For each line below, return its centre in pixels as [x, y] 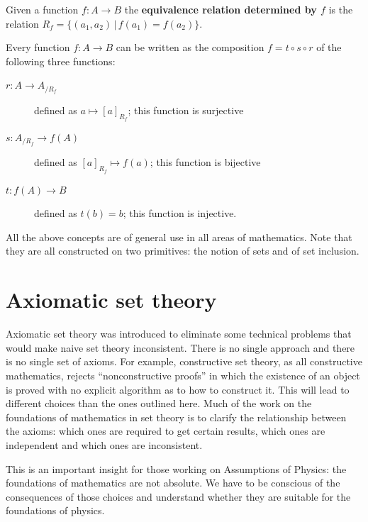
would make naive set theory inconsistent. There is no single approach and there [180, 347]
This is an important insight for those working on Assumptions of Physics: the [176, 468]
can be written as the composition [190, 47]
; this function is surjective [186, 110]
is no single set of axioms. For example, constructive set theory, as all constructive [184, 361]
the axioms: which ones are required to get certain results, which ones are [166, 431]
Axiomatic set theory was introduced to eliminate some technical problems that [179, 334]
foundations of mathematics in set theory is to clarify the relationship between [176, 417]
